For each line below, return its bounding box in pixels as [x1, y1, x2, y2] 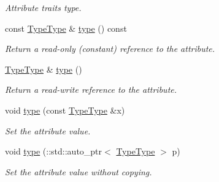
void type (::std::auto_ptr [5, 145, 102, 158]
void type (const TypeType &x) [5, 103, 125, 116]
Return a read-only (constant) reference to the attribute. [5, 42, 215, 55]
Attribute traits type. [5, 1, 82, 13]
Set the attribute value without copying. [5, 165, 152, 178]
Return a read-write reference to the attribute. [5, 83, 177, 96]
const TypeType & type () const [5, 21, 127, 34]
